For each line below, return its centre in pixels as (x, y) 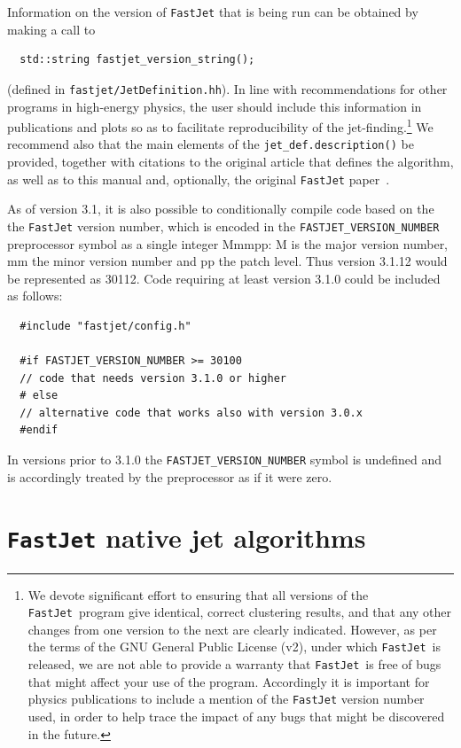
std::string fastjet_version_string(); (137, 60)
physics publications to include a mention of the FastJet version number (226, 699)
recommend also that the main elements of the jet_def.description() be (211, 144)
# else (39, 396)
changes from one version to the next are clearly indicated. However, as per (232, 629)
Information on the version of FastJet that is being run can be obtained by (213, 12)
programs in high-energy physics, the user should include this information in (215, 106)
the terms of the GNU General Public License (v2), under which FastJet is (234, 647)
